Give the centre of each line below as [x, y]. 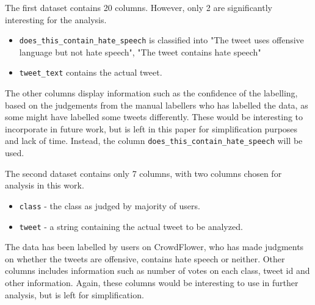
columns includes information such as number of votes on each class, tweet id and [157, 271]
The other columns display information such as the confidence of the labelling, [151, 93]
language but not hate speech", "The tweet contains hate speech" [140, 52]
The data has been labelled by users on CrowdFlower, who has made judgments [154, 247]
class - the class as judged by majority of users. [110, 205]
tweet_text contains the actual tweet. [91, 72]
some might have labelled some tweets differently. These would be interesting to [154, 117]
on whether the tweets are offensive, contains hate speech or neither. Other [145, 258]
